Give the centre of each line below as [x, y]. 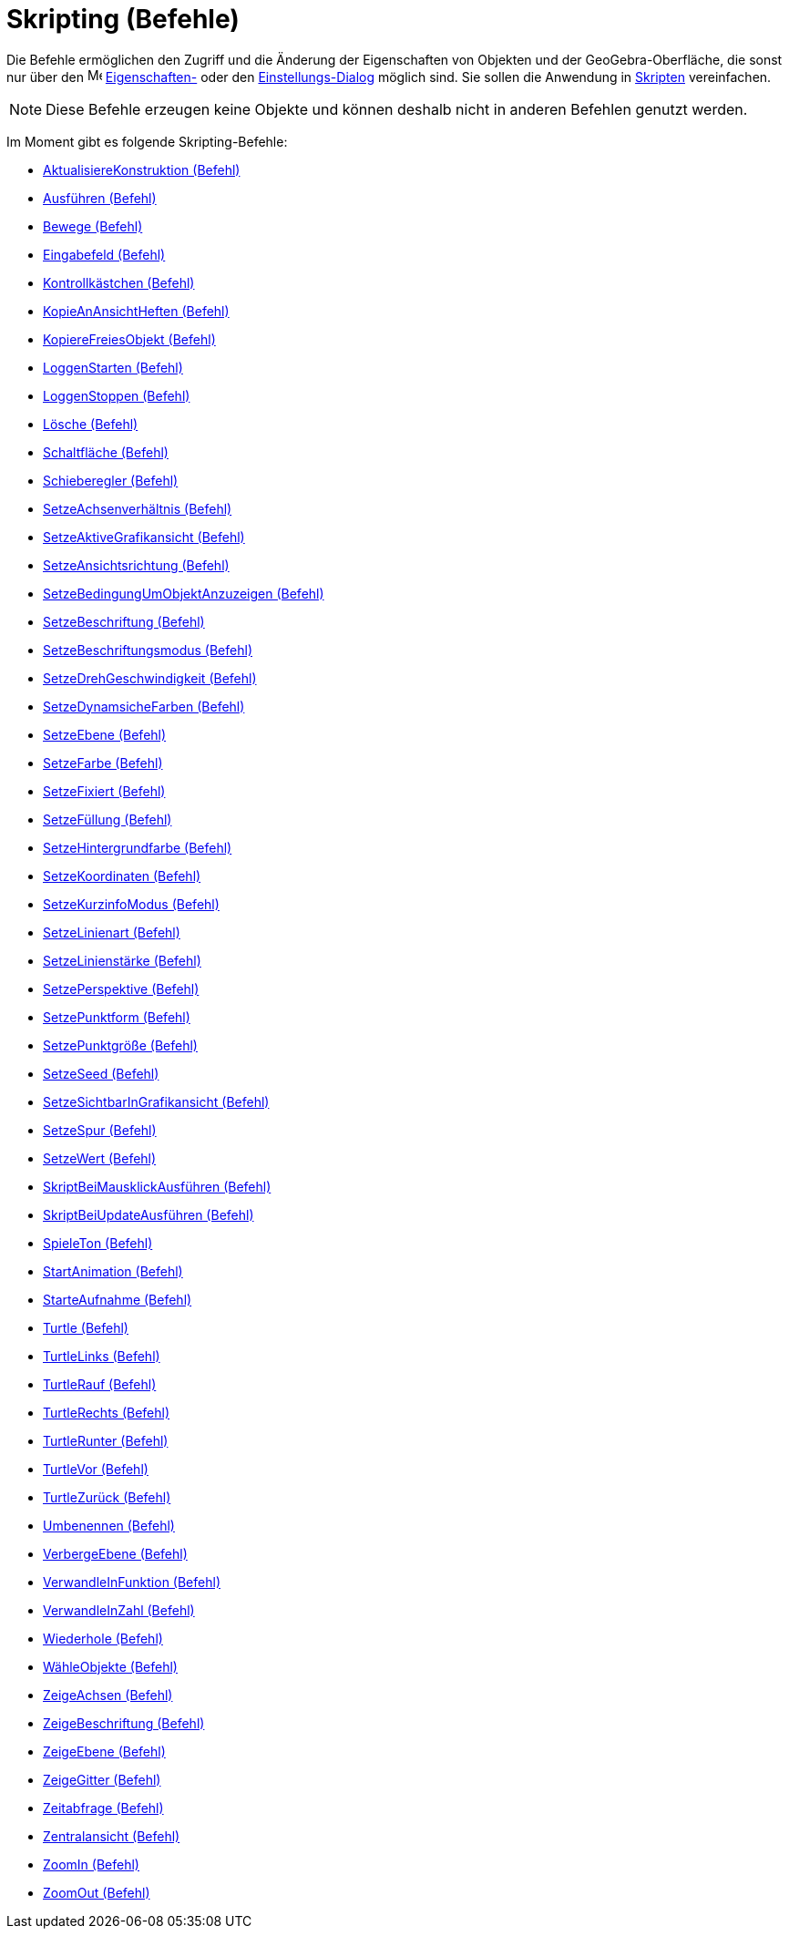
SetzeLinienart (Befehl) [112, 932]
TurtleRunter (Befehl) [106, 1440]
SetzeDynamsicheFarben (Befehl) [144, 706]
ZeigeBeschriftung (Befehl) [124, 1723]
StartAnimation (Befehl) [113, 1271]
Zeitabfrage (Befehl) [103, 1808]
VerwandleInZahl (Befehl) [119, 1610]
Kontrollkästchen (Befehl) [119, 282]
